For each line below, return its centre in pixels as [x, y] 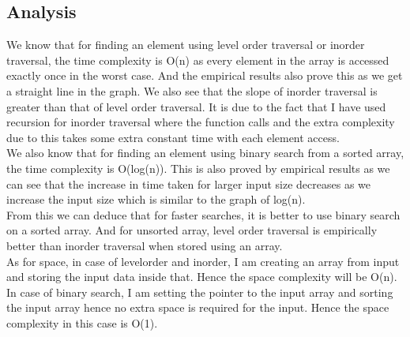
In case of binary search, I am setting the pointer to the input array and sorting [200, 292]
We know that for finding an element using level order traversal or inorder [186, 45]
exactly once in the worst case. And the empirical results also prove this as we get [205, 75]
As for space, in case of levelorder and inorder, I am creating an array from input [203, 261]
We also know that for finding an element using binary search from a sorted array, [205, 153]
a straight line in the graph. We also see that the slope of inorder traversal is [192, 90]
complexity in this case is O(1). [82, 322]
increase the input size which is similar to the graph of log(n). [156, 199]
